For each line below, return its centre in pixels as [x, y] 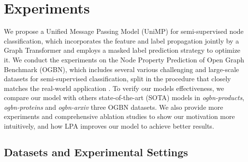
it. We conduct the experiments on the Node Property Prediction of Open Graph [124, 59]
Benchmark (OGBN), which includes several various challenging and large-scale [122, 69]
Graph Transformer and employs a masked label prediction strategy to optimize [122, 50]
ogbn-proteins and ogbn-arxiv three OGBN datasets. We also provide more [114, 107]
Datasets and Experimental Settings [96, 152]
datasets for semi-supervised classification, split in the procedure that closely [117, 79]
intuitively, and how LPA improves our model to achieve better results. [109, 126]
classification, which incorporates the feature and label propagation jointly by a [122, 40]
